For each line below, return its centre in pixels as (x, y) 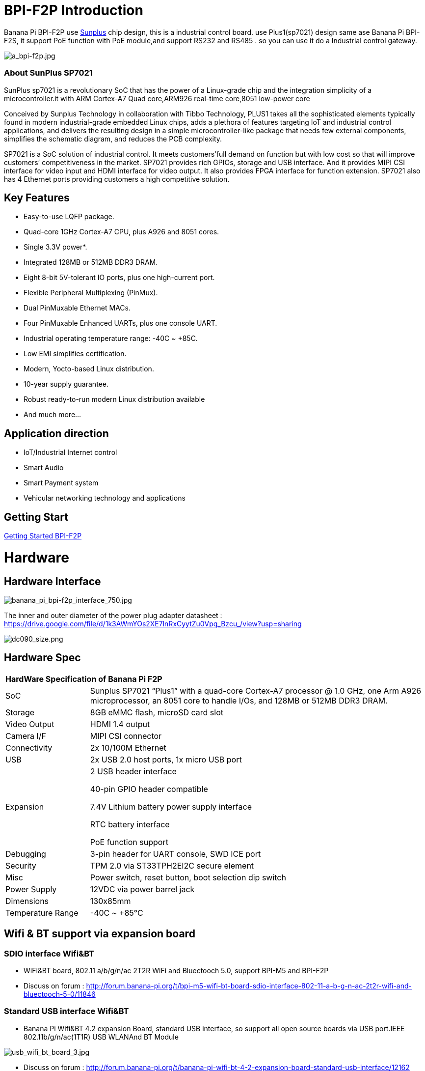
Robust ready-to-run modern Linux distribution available (114, 399)
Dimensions (27, 901)
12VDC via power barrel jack (142, 889)
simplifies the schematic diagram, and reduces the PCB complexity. (113, 139)
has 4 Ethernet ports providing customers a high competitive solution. (117, 179)
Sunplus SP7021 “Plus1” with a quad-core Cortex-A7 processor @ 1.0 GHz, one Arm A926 (256, 691)
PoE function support (129, 842)
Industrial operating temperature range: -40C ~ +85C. (111, 338)
